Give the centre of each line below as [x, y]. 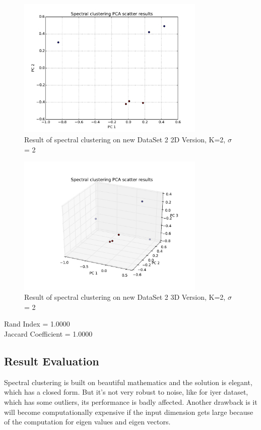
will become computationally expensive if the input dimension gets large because [129, 412]
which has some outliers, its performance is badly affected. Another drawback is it [131, 401]
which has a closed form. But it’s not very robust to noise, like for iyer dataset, [126, 392]
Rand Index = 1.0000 [37, 324]
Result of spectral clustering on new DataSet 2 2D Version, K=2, [125, 139]
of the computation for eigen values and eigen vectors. [87, 422]
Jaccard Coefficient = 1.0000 [48, 333]
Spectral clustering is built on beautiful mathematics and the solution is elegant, [128, 382]
